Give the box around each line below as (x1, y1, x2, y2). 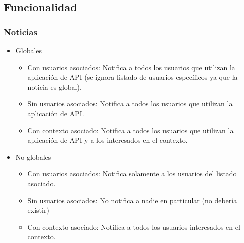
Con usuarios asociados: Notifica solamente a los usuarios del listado (27, 168, 237, 179)
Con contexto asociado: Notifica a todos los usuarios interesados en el (27, 221, 240, 232)
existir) (27, 205, 49, 215)
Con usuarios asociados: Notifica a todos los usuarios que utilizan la (27, 62, 235, 72)
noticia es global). (27, 81, 82, 92)
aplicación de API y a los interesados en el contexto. (27, 135, 188, 145)
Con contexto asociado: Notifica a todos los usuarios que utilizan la (27, 125, 234, 135)
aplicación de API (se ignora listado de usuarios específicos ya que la (27, 72, 238, 82)
